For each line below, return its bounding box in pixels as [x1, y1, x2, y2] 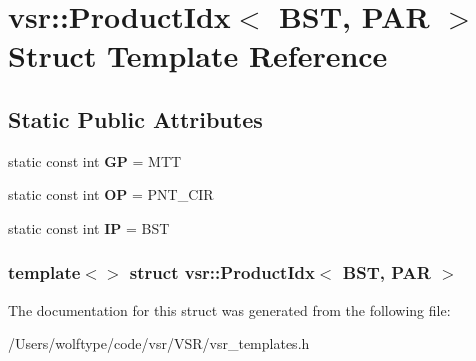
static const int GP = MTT [8, 150, 182, 171]
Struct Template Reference [8, 35, 388, 76]
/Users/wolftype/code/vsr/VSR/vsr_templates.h [8, 333, 310, 354]
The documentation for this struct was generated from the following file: [8, 299, 451, 320]
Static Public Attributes [8, 103, 263, 134]
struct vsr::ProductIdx [129, 260, 315, 285]
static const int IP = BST [8, 217, 170, 238]
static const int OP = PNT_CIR [8, 184, 214, 205]
